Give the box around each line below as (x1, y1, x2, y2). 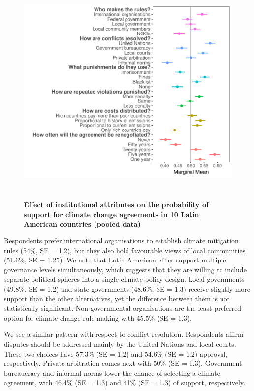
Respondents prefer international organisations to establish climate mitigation (4, 235, 239, 246)
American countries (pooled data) (24, 219, 141, 229)
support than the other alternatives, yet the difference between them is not (4, 293, 230, 303)
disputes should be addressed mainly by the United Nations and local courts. (4, 338, 236, 349)
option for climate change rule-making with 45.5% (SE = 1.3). (4, 312, 192, 323)
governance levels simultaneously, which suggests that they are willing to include (4, 264, 247, 274)
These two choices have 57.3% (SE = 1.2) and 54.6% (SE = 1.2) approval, (4, 348, 227, 358)
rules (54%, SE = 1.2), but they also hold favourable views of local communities (4, 245, 246, 255)
